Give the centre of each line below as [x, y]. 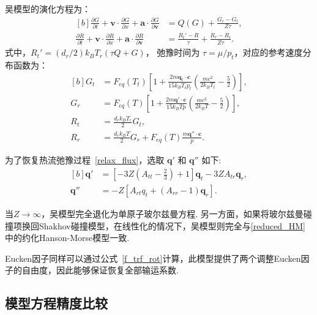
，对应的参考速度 [268, 52]
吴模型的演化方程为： [48, 9]
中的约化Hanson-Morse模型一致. [67, 238]
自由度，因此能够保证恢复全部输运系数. [100, 270]
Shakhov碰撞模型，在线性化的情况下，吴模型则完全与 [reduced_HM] [172, 225]
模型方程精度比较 [56, 303]
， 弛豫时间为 [173, 52]
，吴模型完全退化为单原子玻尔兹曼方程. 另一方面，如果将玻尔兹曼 [172, 214]
